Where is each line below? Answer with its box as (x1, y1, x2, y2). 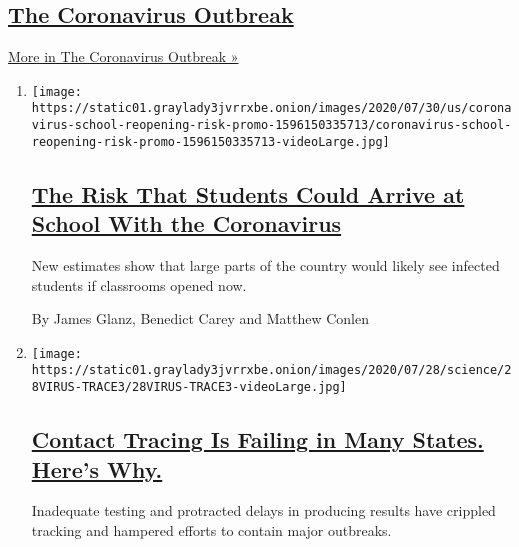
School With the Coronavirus (31, 208, 342, 239)
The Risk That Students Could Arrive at (31, 178, 465, 209)
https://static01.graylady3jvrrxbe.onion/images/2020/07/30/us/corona (31, 101, 512, 116)
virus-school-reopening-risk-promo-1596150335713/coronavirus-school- (31, 118, 512, 133)
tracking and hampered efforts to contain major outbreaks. (31, 519, 392, 540)
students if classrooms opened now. (31, 274, 247, 295)
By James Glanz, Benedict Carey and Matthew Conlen (31, 308, 369, 329)
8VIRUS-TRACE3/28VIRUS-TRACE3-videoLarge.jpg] (31, 380, 347, 395)
